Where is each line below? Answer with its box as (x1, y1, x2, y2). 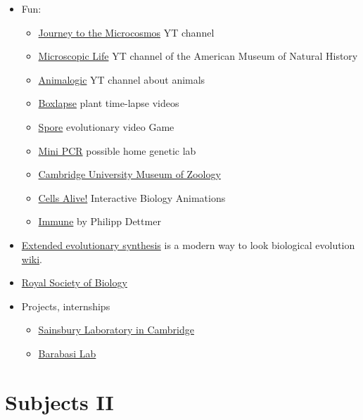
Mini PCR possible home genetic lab (38, 143, 196, 158)
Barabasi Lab (38, 345, 96, 360)
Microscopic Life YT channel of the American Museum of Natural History (38, 49, 358, 63)
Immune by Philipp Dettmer (38, 214, 161, 229)
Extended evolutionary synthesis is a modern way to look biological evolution (21, 237, 355, 252)
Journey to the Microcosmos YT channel (38, 25, 215, 39)
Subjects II (5, 387, 114, 416)
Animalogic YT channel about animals (38, 72, 205, 87)
